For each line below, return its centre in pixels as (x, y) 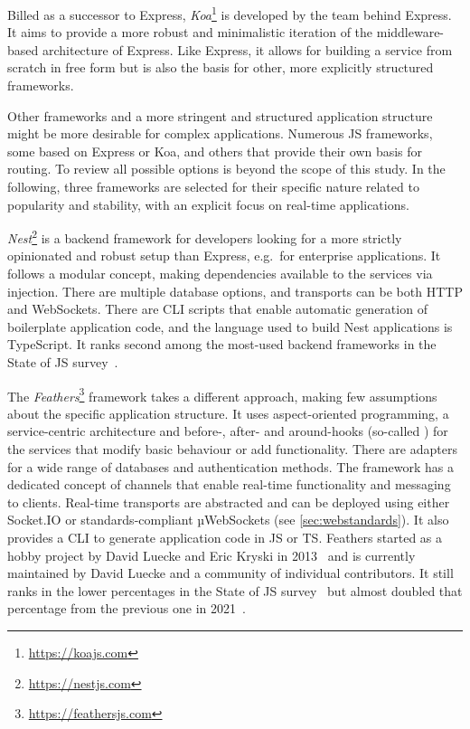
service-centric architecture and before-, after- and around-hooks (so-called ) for (228, 431)
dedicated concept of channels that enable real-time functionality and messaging (229, 484)
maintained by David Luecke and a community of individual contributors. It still (230, 573)
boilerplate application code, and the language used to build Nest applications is (230, 326)
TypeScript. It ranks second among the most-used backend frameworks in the (222, 344)
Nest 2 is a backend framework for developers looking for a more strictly (205, 237)
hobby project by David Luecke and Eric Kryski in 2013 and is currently (211, 555)
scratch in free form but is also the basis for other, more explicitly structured (221, 67)
